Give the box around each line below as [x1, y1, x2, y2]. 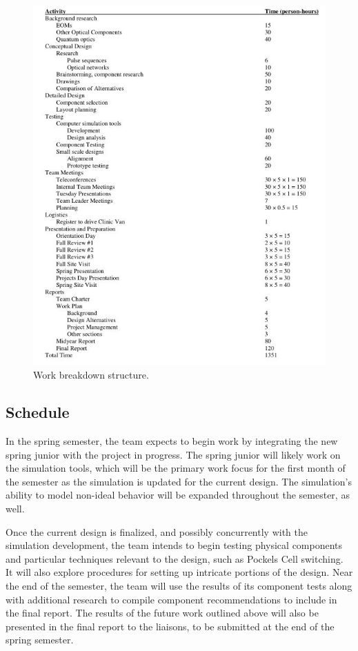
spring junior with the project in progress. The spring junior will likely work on [6, 447, 341, 461]
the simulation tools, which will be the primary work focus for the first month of [6, 461, 346, 475]
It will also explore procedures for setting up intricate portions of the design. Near [6, 565, 353, 579]
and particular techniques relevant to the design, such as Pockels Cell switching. [6, 551, 344, 565]
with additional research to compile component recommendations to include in [6, 592, 337, 606]
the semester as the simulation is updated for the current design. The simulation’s [6, 474, 352, 488]
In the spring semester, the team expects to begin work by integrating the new [6, 434, 338, 448]
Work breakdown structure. [33, 368, 149, 382]
